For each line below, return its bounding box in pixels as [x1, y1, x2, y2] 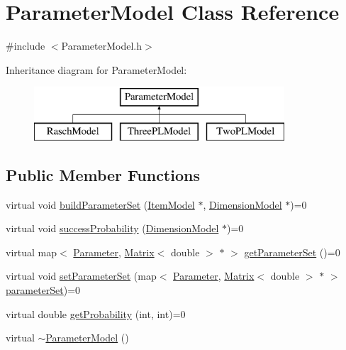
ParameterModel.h [61, 38, 143, 53]
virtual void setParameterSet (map [6, 268, 157, 283]
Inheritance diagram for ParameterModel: [6, 62, 187, 77]
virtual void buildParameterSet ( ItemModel [6, 197, 195, 212]
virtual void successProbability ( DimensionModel [6, 221, 219, 236]
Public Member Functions [6, 163, 200, 185]
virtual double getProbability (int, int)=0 [6, 306, 186, 321]
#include [6, 38, 45, 53]
